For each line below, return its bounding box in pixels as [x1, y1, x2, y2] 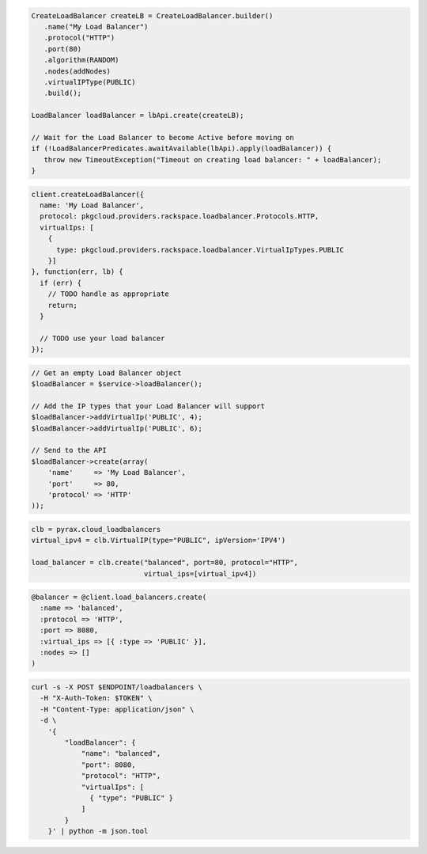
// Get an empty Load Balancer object [31, 368, 182, 378]
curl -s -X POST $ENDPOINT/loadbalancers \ [31, 683, 203, 692]
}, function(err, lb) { [31, 268, 124, 276]
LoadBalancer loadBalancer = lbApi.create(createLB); [31, 111, 244, 120]
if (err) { [40, 278, 82, 287]
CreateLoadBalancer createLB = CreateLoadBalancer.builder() [31, 11, 274, 20]
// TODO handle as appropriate [47, 290, 169, 298]
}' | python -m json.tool [47, 827, 149, 836]
